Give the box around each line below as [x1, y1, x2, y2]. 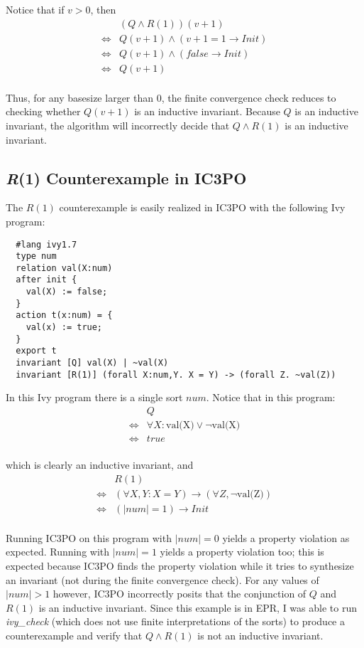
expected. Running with [6, 544, 110, 559]
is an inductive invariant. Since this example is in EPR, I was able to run [38, 600, 357, 615]
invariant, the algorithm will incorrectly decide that [6, 117, 230, 132]
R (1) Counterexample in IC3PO [6, 166, 247, 188]
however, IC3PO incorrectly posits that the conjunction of [53, 586, 307, 601]
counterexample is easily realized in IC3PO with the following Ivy [59, 200, 346, 215]
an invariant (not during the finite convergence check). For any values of [6, 572, 319, 587]
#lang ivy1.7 [16, 239, 77, 250]
